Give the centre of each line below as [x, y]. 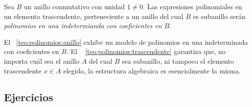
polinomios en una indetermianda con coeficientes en [83, 26]
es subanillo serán [219, 16]
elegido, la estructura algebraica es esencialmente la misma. [152, 70]
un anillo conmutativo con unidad [74, 6]
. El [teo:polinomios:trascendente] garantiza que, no [146, 51]
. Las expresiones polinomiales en [192, 6]
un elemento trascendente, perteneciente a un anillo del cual [94, 16]
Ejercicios [29, 97]
